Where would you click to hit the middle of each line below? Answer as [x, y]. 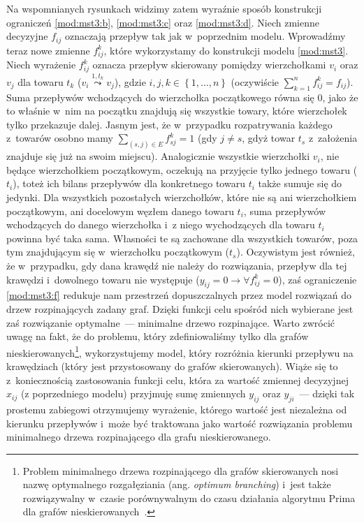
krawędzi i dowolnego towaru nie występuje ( [103, 279]
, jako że [340, 97]
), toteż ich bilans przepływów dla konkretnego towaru [129, 183]
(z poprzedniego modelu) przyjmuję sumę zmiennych [133, 393]
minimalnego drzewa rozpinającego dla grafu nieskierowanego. [139, 437]
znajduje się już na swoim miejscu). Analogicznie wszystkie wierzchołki [158, 156]
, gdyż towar [269, 138]
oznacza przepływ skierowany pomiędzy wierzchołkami [209, 65]
